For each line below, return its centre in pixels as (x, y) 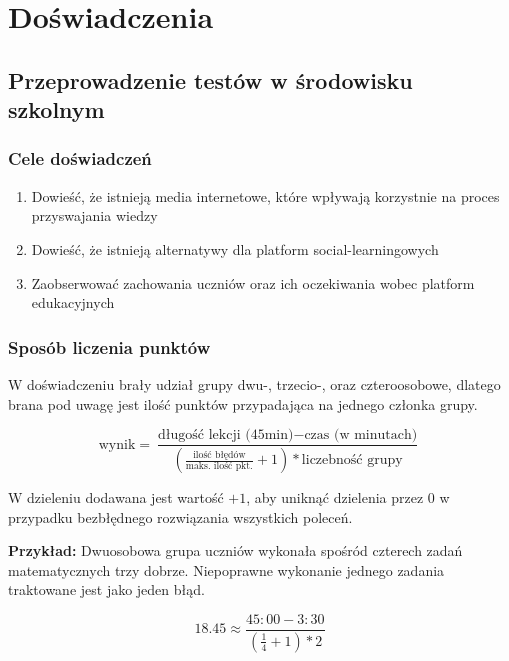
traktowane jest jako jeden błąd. (106, 589)
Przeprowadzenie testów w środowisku (210, 79)
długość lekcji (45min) (226, 435)
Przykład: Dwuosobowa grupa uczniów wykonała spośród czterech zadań (235, 550)
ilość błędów (219, 454)
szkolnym (56, 109)
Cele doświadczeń (80, 158)
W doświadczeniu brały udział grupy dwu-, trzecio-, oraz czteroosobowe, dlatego (254, 383)
